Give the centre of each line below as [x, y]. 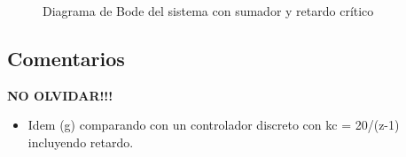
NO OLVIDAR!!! [60, 95]
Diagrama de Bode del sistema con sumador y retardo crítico [208, 11]
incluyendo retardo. [81, 142]
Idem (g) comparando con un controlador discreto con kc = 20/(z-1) [214, 125]
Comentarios [66, 58]
